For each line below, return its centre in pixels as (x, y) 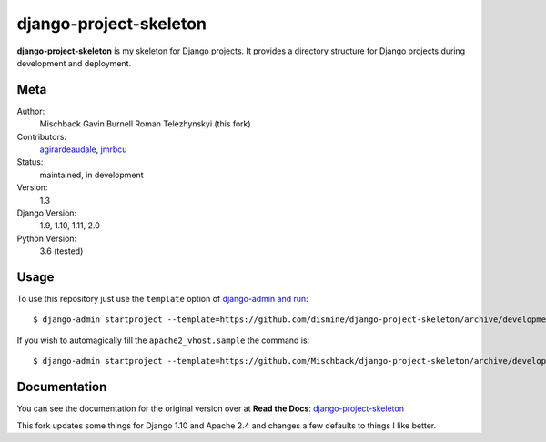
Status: (30, 162)
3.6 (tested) (61, 251)
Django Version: (47, 213)
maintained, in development (92, 175)
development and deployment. (74, 63)
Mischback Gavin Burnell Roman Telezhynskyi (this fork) (145, 124)
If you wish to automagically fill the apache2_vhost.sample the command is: (163, 340)
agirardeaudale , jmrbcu (83, 149)
